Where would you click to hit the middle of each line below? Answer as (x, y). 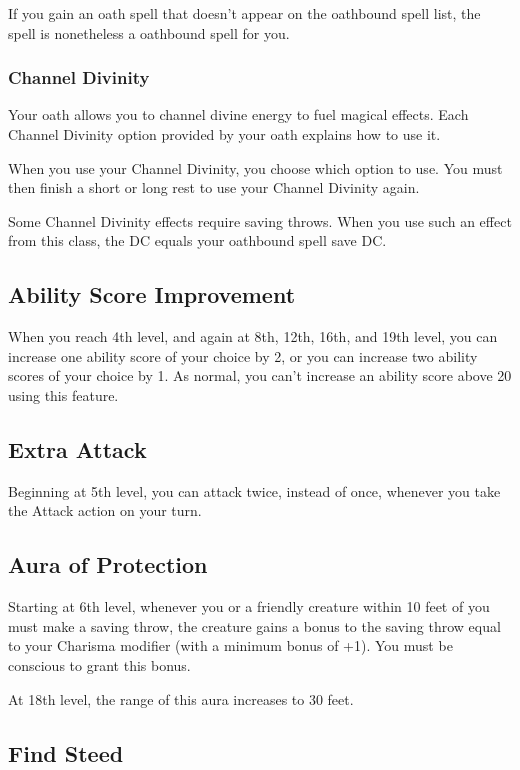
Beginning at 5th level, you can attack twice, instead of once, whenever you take (254, 490)
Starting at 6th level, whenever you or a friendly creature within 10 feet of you (249, 606)
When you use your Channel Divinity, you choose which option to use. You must (255, 167)
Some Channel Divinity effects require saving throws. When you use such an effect (260, 220)
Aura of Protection (108, 564)
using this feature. (63, 394)
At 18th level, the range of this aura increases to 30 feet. (181, 698)
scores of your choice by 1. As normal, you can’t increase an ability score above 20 (260, 375)
